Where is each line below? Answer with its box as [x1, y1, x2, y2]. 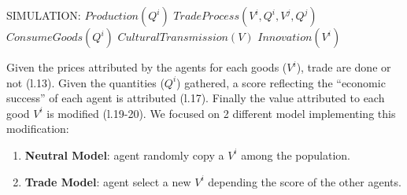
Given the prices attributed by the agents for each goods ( [6, 59, 287, 75]
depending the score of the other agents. [208, 173, 401, 189]
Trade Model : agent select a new [24, 173, 191, 189]
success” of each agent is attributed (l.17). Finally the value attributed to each [6, 90, 385, 106]
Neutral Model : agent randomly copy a [24, 146, 224, 163]
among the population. [241, 146, 350, 163]
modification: [6, 120, 69, 137]
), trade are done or [296, 59, 391, 75]
